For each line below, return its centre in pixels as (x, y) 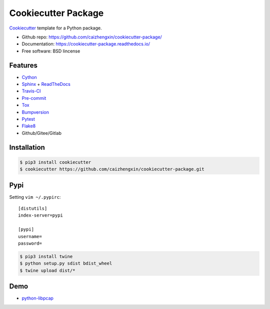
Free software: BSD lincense (51, 51)
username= (30, 236)
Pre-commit (34, 98)
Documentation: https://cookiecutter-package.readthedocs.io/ (86, 44)
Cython (29, 77)
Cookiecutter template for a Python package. (55, 28)
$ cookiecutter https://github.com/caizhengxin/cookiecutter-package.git (112, 169)
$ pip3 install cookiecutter (55, 162)
